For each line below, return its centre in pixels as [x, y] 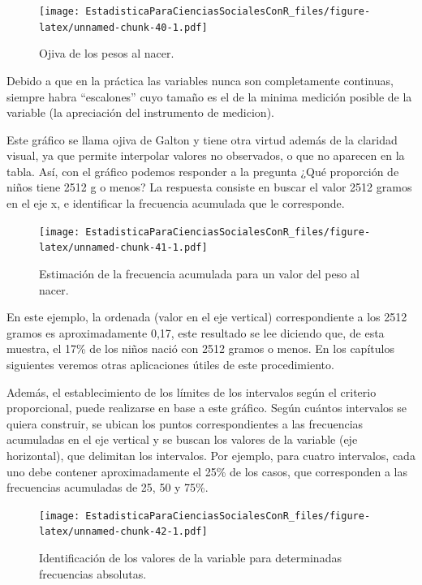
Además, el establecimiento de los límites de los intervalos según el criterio [192, 391]
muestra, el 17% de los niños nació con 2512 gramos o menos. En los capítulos [200, 348]
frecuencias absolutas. [93, 573]
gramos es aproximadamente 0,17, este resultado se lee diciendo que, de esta [196, 332]
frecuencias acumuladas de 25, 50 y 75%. [108, 487]
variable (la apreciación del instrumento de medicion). [140, 112]
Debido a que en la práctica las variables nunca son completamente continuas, [200, 80]
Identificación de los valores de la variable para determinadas [190, 557]
